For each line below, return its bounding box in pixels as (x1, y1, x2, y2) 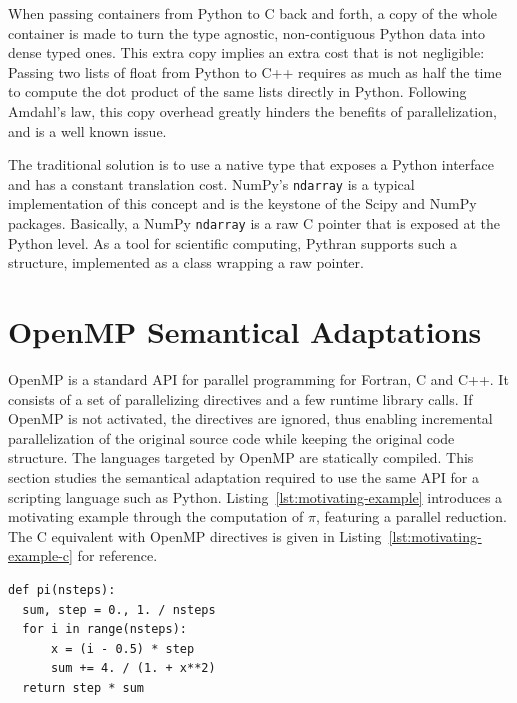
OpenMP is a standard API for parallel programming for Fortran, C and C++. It (8, 368, 509, 389)
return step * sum (22, 680, 145, 695)
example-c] (8, 545, 73, 566)
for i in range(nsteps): (22, 622, 187, 637)
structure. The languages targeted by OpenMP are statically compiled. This (8, 447, 474, 468)
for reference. (77, 545, 158, 566)
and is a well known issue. (8, 120, 167, 141)
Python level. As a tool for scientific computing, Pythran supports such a (8, 232, 457, 253)
